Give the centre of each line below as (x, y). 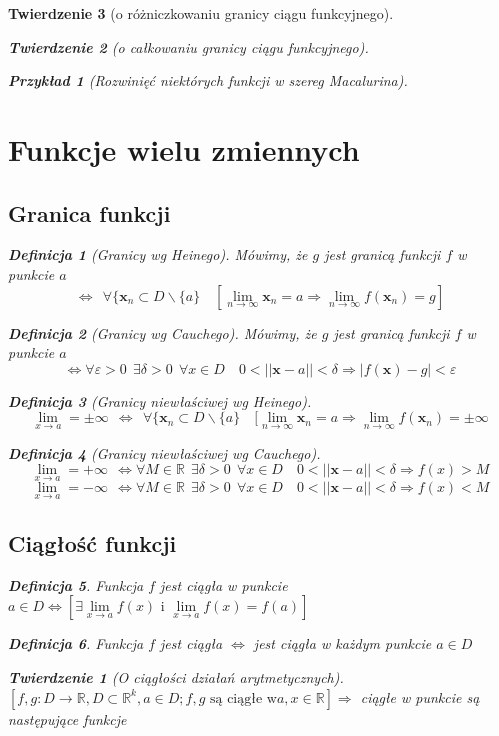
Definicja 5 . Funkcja (76, 584)
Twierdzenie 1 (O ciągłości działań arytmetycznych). (176, 676)
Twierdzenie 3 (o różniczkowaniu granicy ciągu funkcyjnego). (201, 13)
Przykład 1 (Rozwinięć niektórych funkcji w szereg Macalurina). (208, 80)
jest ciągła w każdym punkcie (342, 643)
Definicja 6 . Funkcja (76, 643)
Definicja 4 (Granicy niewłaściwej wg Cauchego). (164, 452)
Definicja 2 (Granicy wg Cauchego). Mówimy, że (162, 332)
